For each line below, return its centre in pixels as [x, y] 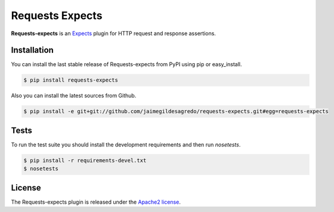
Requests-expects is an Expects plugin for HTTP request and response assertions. [113, 33]
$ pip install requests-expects [71, 80]
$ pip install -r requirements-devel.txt [85, 160]
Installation [32, 50]
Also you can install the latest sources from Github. [74, 96]
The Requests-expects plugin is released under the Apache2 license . [96, 202]
